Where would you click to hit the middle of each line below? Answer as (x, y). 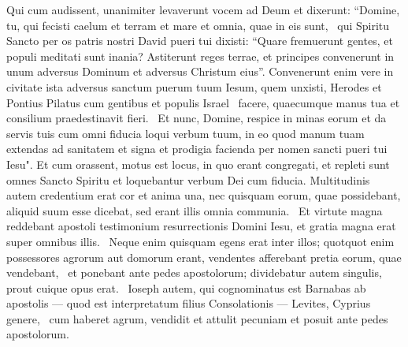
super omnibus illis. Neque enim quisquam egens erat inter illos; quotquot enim (200, 241)
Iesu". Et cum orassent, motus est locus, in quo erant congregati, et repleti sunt (198, 164)
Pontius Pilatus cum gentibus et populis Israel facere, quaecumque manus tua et (203, 102)
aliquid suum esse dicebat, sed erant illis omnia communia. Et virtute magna (195, 210)
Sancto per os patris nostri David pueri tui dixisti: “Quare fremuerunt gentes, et (200, 41)
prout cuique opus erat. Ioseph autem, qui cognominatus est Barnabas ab (186, 287)
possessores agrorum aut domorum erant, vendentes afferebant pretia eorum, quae (204, 257)
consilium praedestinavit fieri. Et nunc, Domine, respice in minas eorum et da (197, 118)
